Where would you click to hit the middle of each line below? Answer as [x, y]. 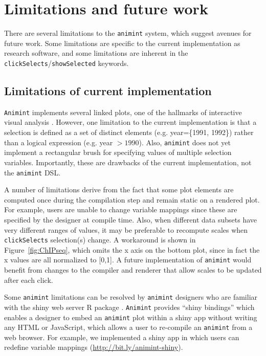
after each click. [29, 280]
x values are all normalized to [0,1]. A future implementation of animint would [128, 260]
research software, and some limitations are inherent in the [96, 53]
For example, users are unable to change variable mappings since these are [121, 209]
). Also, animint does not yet [185, 142]
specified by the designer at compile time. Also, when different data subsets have [130, 219]
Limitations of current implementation [108, 91]
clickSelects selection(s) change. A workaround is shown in [100, 240]
